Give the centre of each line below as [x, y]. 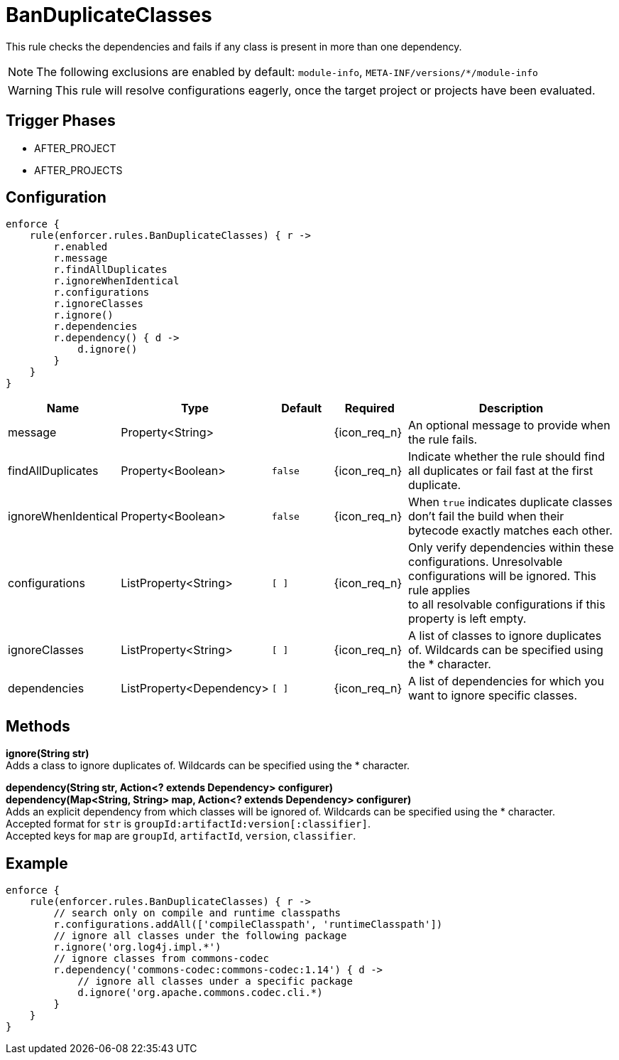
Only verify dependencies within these [511, 548]
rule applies [439, 590]
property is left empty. [467, 619]
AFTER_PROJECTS [78, 170]
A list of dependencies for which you [506, 681]
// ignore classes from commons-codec [161, 959]
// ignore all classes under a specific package [215, 981]
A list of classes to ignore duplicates [505, 636]
